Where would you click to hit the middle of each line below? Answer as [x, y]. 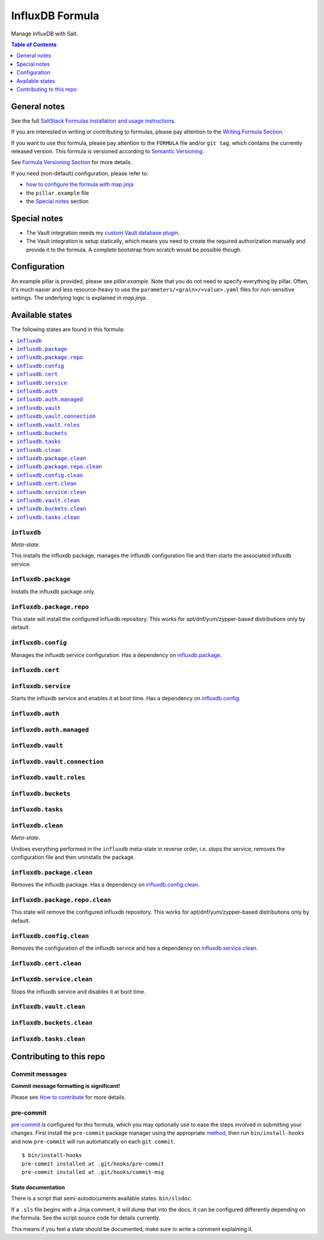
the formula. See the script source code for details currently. [86, 1218]
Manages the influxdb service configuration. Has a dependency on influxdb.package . [116, 655]
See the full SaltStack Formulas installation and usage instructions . [94, 121]
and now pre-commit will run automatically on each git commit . [93, 1141]
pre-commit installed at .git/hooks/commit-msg [93, 1172]
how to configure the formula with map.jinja [80, 185]
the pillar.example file [58, 193]
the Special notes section [58, 201]
